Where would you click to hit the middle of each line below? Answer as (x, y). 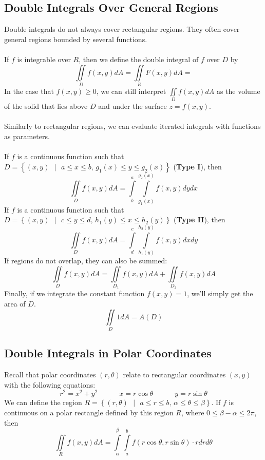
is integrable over (44, 59)
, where (193, 412)
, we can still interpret (131, 91)
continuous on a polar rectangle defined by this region (89, 412)
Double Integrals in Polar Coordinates (108, 353)
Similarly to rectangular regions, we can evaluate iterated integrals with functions (132, 126)
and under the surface (132, 106)
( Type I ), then (197, 166)
